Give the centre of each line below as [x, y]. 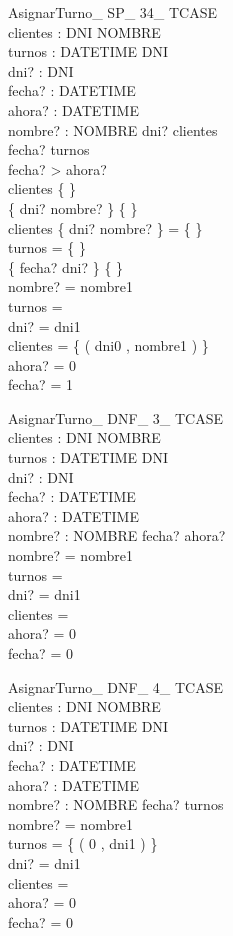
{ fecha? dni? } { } [66, 266]
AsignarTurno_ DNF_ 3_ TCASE [116, 417]
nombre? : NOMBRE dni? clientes [113, 129]
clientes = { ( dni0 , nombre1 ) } [108, 345]
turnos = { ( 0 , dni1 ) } [83, 843]
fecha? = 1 [40, 384]
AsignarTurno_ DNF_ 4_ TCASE [116, 686]
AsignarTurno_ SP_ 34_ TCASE [113, 12]
